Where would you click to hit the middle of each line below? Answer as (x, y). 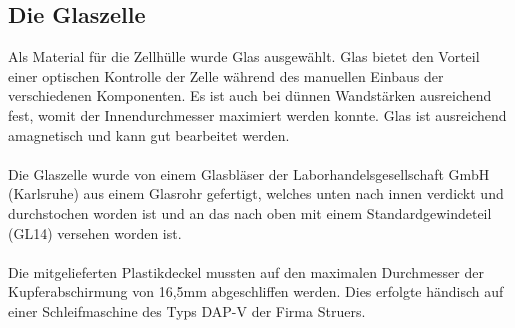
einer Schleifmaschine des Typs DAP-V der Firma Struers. (187, 310)
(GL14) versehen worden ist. (95, 232)
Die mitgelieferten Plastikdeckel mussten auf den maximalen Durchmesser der (246, 271)
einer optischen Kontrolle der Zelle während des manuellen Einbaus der (226, 75)
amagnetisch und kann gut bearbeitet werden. (149, 134)
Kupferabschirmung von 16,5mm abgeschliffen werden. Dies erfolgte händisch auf (256, 291)
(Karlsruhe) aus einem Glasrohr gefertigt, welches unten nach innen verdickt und (256, 193)
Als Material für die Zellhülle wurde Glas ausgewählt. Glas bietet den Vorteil (244, 56)
